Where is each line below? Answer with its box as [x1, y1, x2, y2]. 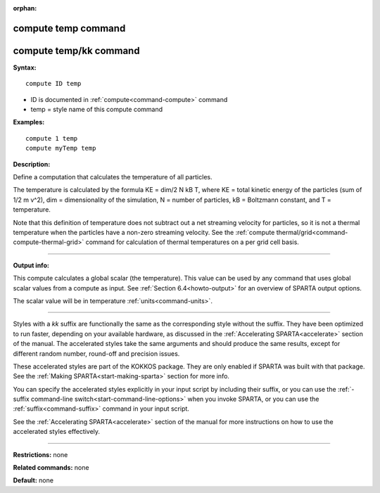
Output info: [13, 261, 49, 269]
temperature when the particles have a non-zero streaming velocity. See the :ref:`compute [13, 229, 275, 236]
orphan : [13, 4, 37, 12]
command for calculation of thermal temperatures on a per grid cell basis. [85, 238, 299, 246]
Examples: [13, 118, 45, 127]
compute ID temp [25, 79, 82, 88]
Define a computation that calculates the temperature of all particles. [13, 173, 213, 181]
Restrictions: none [13, 450, 68, 459]
